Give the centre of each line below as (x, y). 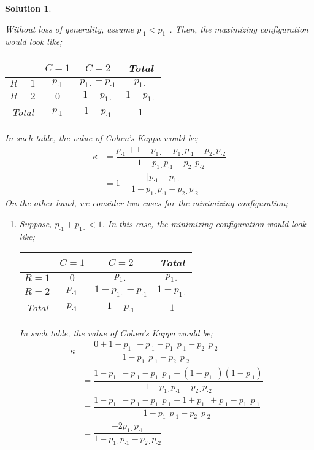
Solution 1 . (28, 8)
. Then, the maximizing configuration (239, 29)
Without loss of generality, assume (70, 29)
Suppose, (36, 223)
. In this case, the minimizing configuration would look (204, 223)
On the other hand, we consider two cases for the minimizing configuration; (147, 203)
